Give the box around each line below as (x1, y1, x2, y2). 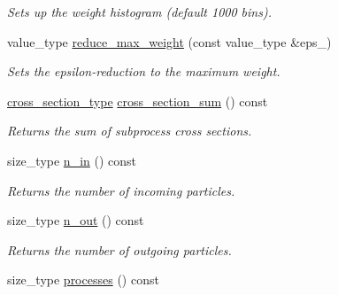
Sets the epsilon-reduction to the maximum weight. (7, 62, 280, 81)
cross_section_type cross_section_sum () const (7, 91, 268, 110)
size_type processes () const (7, 270, 159, 289)
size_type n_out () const (7, 211, 144, 229)
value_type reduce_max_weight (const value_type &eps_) (7, 32, 332, 50)
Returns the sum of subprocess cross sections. (7, 121, 252, 140)
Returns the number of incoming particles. (7, 181, 235, 199)
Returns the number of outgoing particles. (7, 240, 232, 259)
